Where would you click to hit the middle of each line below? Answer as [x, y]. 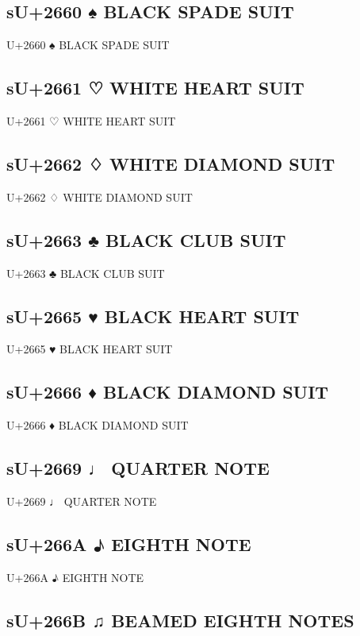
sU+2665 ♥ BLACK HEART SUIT [153, 316]
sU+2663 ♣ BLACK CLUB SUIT [146, 239]
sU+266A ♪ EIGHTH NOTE [129, 543]
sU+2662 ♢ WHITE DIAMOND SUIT [171, 163]
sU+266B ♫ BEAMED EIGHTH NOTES [180, 620]
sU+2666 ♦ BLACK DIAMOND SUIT [168, 392]
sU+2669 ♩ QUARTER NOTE [138, 468]
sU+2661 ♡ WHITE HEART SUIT [155, 88]
